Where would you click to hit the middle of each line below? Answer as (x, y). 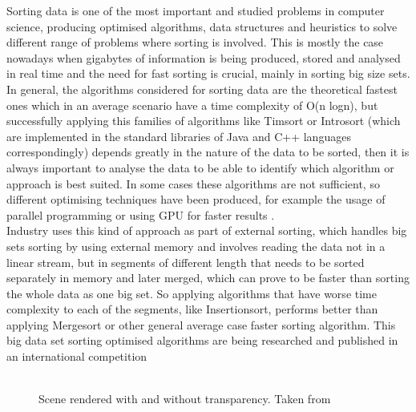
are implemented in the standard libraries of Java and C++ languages (179, 136)
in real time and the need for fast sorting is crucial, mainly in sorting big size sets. (208, 73)
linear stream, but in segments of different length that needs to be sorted (186, 262)
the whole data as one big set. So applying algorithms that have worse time (192, 293)
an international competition (77, 356)
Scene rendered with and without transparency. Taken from (185, 399)
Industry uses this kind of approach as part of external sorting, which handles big (207, 230)
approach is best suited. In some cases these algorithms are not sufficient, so (193, 183)
